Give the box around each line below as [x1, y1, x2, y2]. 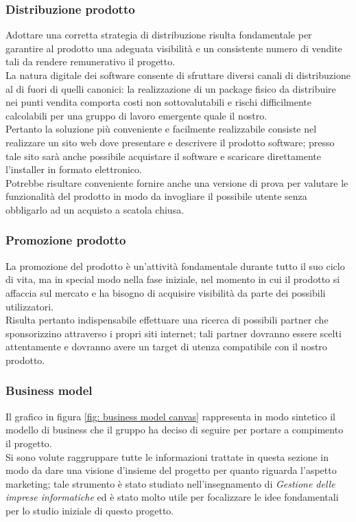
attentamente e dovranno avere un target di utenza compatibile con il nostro [5, 339, 327, 354]
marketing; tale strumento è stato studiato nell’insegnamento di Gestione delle [5, 476, 335, 490]
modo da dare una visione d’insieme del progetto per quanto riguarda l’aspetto [5, 463, 337, 477]
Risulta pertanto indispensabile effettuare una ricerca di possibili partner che [5, 313, 329, 327]
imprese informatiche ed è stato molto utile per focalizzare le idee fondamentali [5, 490, 339, 504]
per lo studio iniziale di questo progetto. [5, 503, 174, 517]
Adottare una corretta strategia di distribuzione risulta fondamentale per [5, 27, 312, 42]
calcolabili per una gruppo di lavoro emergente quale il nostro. [5, 108, 268, 122]
